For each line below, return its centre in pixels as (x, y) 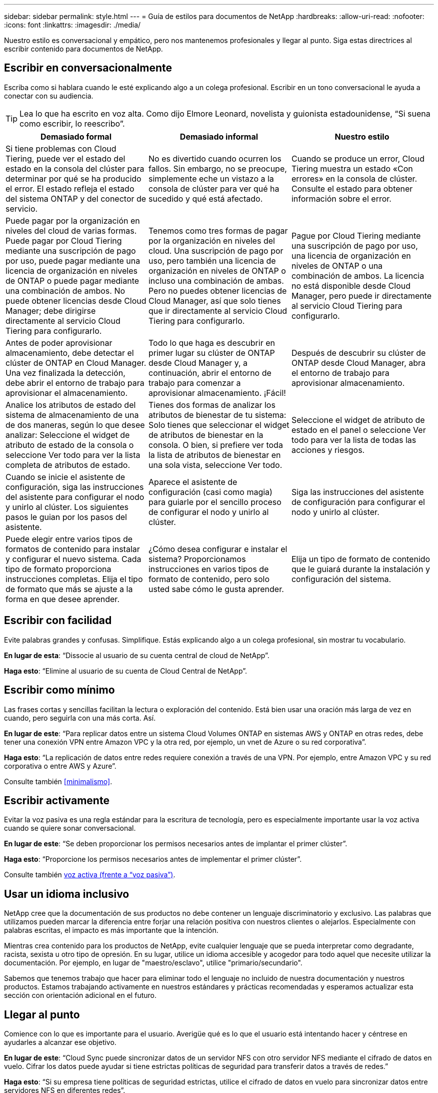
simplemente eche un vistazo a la (211, 178)
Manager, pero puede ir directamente (361, 296)
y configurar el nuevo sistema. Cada (73, 559)
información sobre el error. (341, 198)
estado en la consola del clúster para (75, 168)
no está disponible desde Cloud (351, 286)
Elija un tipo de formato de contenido (361, 559)
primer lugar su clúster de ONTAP (211, 353)
